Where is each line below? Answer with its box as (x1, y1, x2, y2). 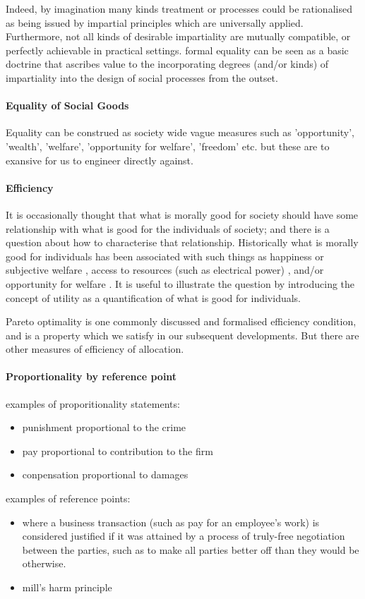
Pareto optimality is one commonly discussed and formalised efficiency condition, (6, 314, 357, 329)
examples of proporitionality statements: (6, 396, 180, 411)
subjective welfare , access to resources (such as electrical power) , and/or (6, 262, 324, 277)
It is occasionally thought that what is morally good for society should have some (6, 207, 359, 222)
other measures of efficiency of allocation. (6, 341, 184, 356)
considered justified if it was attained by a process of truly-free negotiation (22, 528, 345, 543)
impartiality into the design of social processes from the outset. (6, 70, 278, 85)
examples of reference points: (6, 491, 131, 506)
